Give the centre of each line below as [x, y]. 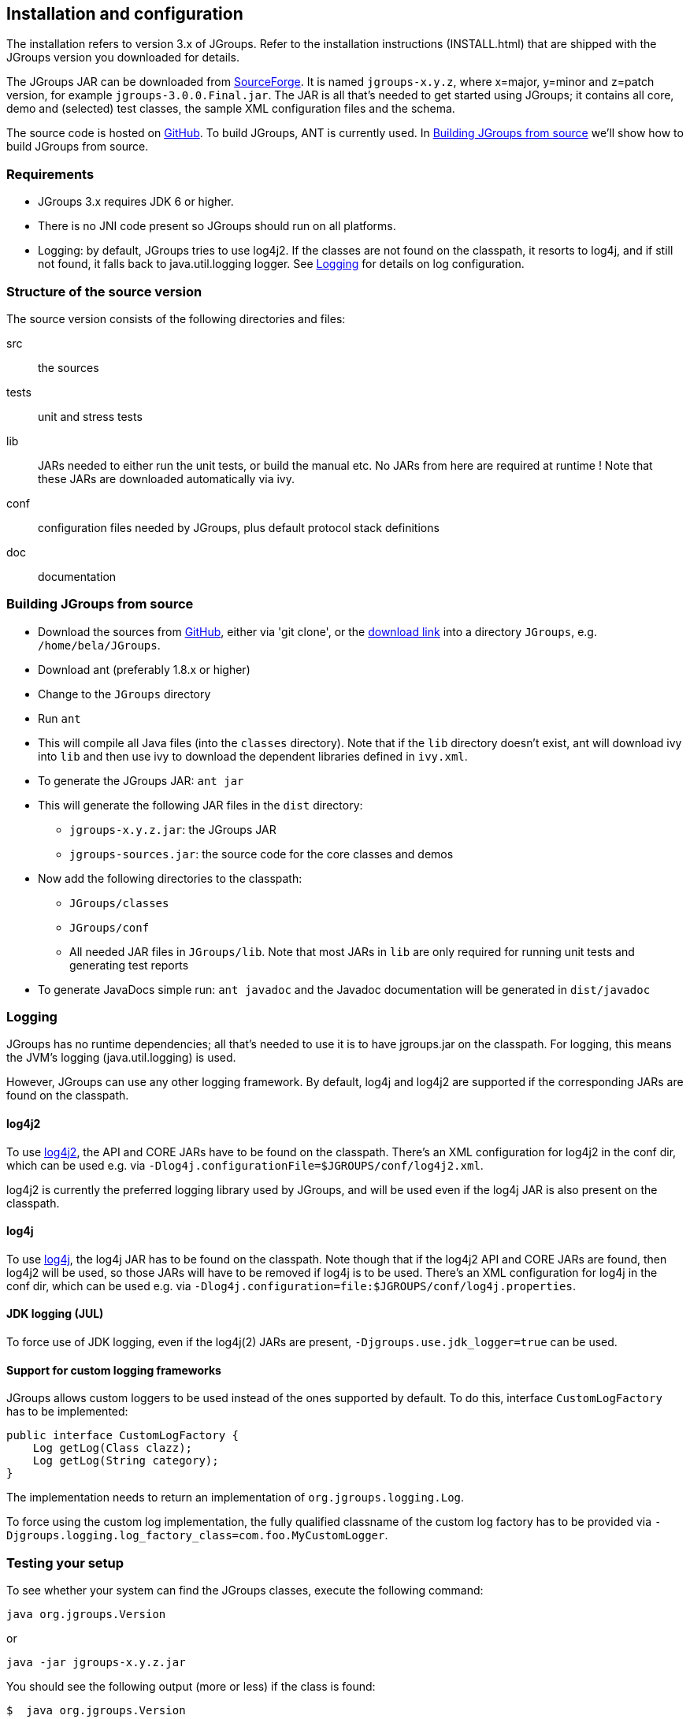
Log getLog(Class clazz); [113, 1448]
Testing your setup [65, 1563]
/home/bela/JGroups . [99, 645]
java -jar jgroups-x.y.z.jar [96, 1663]
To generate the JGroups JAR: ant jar [141, 780]
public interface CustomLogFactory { [123, 1436]
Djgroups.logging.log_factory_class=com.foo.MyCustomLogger [196, 1536]
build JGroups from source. [78, 147]
